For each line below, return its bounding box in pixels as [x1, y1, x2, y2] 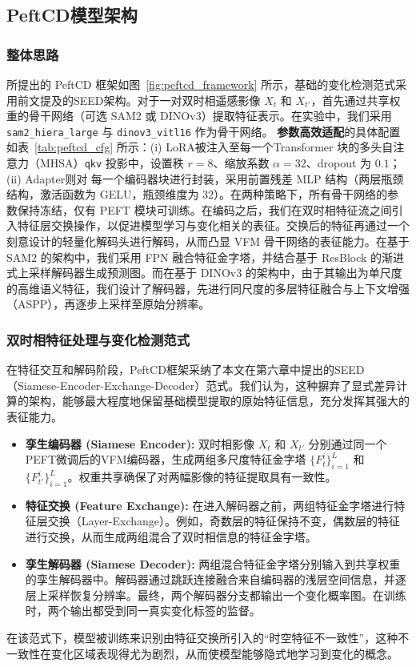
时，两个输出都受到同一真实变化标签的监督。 [25, 602, 261, 619]
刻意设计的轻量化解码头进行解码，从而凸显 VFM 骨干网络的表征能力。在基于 [6, 233, 410, 250]
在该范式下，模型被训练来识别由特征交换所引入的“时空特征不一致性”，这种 [6, 629, 398, 645]
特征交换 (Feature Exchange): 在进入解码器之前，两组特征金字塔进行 [25, 496, 394, 513]
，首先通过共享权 [310, 91, 401, 108]
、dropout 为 [306, 155, 372, 171]
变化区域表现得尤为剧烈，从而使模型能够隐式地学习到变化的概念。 [50, 645, 398, 661]
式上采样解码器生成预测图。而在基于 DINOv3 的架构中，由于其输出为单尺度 [6, 264, 402, 281]
